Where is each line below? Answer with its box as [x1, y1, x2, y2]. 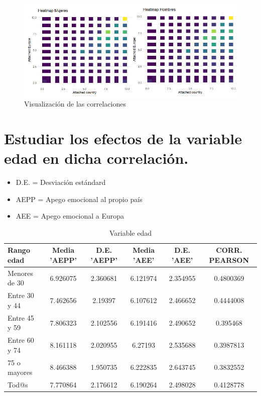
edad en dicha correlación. [4, 148, 189, 168]
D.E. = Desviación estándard [16, 177, 106, 187]
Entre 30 [8, 290, 34, 301]
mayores [8, 367, 33, 377]
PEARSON [209, 255, 249, 265]
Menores [8, 267, 34, 278]
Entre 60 [8, 335, 34, 345]
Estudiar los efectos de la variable [4, 128, 242, 148]
